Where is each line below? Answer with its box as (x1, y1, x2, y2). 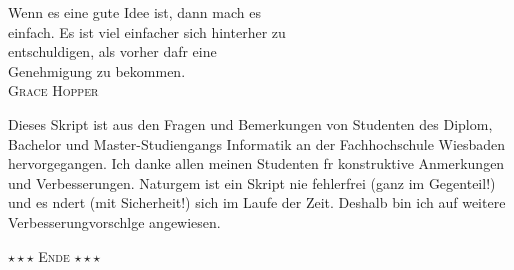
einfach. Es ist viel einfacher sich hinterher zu (8, 21, 286, 42)
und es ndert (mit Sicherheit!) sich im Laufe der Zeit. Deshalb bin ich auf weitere (8, 192, 506, 213)
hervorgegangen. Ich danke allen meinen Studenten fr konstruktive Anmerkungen (8, 153, 505, 174)
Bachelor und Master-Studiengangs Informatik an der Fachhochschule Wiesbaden (8, 133, 506, 154)
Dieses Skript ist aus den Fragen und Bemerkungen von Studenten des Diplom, (8, 113, 493, 134)
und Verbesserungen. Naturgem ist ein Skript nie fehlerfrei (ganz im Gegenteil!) (8, 172, 496, 193)
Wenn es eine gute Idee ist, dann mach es (8, 2, 261, 22)
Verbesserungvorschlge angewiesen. (8, 211, 221, 232)
